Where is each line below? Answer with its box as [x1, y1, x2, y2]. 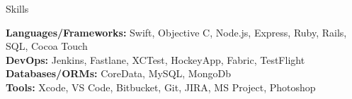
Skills [6, 1, 29, 15]
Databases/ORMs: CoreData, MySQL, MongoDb [6, 66, 231, 81]
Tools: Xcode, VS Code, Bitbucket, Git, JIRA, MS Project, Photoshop [6, 79, 316, 94]
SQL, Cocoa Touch [6, 39, 88, 53]
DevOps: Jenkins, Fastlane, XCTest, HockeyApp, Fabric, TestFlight [6, 52, 305, 67]
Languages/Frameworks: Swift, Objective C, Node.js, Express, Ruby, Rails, [6, 25, 347, 39]
